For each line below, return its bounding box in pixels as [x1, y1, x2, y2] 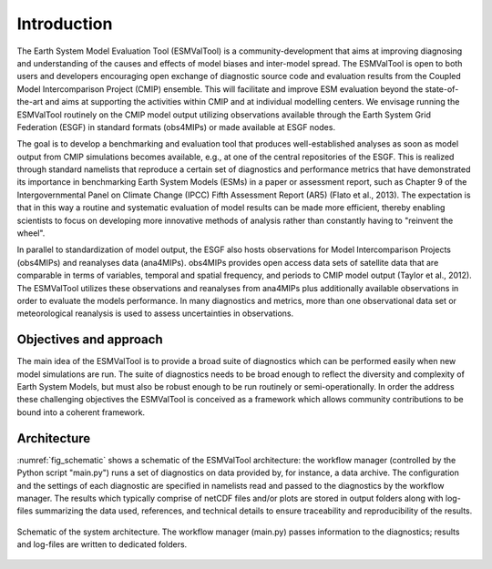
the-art [16, 97, 44, 107]
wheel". [16, 228, 46, 239]
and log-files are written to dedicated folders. [16, 539, 188, 550]
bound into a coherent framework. [16, 406, 146, 418]
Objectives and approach [16, 332, 163, 348]
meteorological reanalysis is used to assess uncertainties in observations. [16, 308, 294, 319]
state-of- [425, 83, 459, 95]
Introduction [16, 14, 113, 34]
